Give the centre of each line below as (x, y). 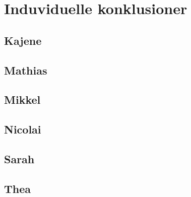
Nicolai (23, 129)
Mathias (26, 70)
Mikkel (22, 100)
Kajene (23, 40)
